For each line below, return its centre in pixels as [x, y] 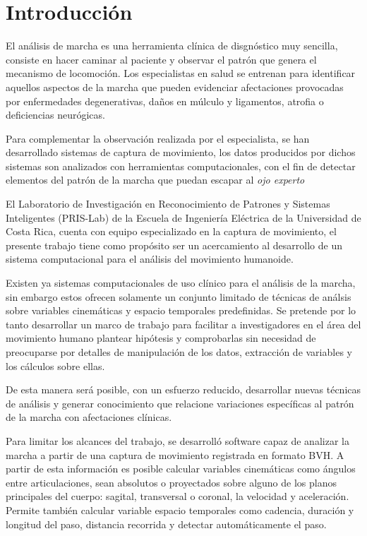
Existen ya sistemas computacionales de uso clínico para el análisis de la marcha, [181, 283]
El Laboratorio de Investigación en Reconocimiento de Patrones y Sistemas [168, 204]
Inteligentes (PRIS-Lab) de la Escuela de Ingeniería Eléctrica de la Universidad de [183, 217]
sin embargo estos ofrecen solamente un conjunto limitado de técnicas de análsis [179, 296]
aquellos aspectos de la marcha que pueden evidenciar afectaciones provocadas [175, 87]
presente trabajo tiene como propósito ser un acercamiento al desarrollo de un [174, 245]
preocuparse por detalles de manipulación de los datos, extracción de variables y [179, 352]
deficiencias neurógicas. [55, 115]
